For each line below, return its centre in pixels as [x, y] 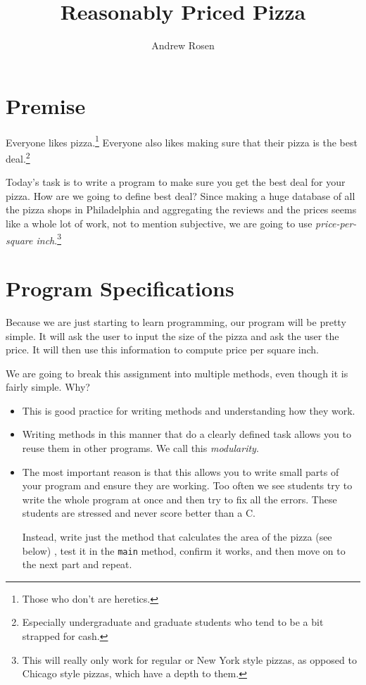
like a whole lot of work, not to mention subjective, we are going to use [159, 223]
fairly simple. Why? [48, 387]
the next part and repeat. [77, 564]
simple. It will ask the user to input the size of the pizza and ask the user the [172, 335]
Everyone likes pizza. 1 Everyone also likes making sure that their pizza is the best [182, 141]
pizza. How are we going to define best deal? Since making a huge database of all [181, 195]
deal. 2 [18, 157]
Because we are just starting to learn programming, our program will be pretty [176, 321]
